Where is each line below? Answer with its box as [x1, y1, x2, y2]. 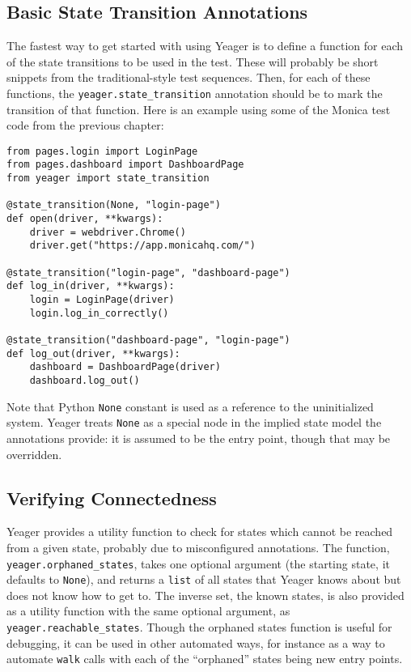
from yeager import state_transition [6, 172, 210, 185]
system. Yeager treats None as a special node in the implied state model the [6, 414, 382, 431]
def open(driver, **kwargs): [6, 213, 163, 225]
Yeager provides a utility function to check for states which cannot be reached [6, 523, 393, 540]
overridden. [6, 445, 62, 462]
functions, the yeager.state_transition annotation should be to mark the [6, 84, 383, 101]
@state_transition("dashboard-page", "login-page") [6, 334, 290, 347]
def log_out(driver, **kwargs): [6, 347, 180, 359]
